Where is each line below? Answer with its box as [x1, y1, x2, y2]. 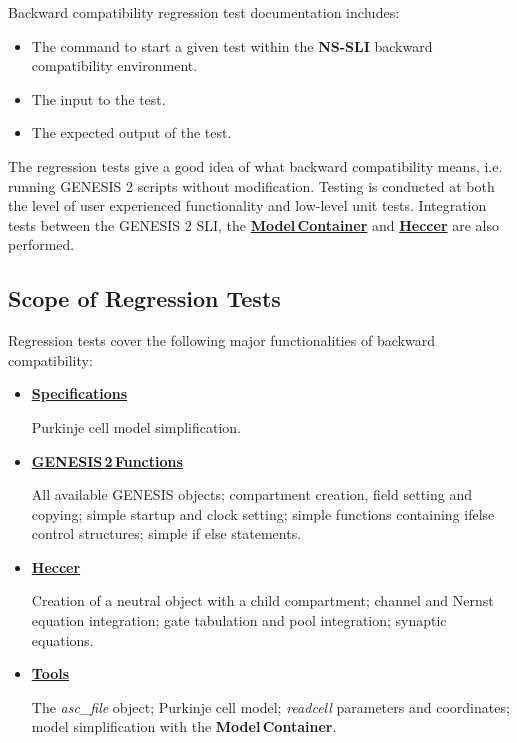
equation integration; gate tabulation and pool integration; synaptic [31, 610, 447, 631]
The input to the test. [31, 88, 166, 109]
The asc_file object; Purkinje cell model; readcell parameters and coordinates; [31, 696, 510, 717]
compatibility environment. [31, 55, 198, 76]
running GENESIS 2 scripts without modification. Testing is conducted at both [8, 175, 495, 196]
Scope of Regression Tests [8, 283, 281, 314]
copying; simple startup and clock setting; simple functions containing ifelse [31, 503, 495, 524]
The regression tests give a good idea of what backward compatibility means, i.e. [8, 155, 503, 176]
